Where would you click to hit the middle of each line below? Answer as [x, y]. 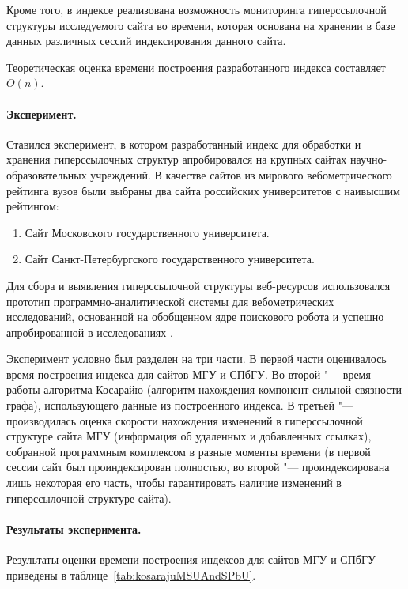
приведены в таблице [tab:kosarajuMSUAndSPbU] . [131, 574]
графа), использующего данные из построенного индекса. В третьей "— [180, 405]
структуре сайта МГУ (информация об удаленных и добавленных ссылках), [189, 436]
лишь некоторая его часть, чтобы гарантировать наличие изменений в [174, 483]
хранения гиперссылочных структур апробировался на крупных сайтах [177, 159]
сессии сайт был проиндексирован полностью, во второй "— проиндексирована [198, 467]
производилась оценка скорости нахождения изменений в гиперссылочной [185, 420]
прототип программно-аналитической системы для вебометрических [170, 301]
